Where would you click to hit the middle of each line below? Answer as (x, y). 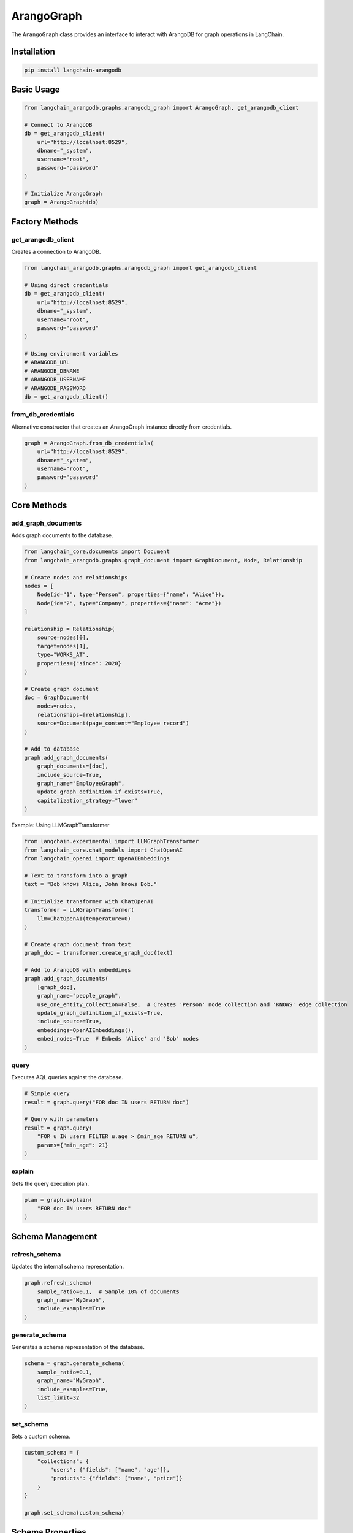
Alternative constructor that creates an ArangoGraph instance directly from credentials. (122, 427)
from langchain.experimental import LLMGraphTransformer (112, 841)
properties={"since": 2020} (79, 663)
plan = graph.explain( (58, 1200)
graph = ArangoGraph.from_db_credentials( (89, 443)
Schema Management (54, 1237)
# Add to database (52, 749)
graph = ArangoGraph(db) (62, 202)
